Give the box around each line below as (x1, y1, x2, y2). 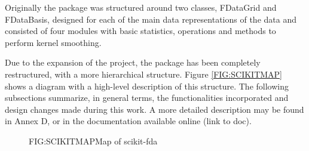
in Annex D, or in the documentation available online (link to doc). (5, 115, 252, 127)
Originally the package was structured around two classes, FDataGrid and (5, 1, 277, 13)
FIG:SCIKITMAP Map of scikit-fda (29, 134, 158, 147)
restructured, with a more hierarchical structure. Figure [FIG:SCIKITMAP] (5, 67, 283, 80)
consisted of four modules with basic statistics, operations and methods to (5, 24, 276, 37)
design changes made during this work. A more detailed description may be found (5, 103, 304, 115)
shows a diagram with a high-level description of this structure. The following (5, 79, 289, 92)
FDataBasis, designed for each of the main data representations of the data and (5, 13, 296, 25)
